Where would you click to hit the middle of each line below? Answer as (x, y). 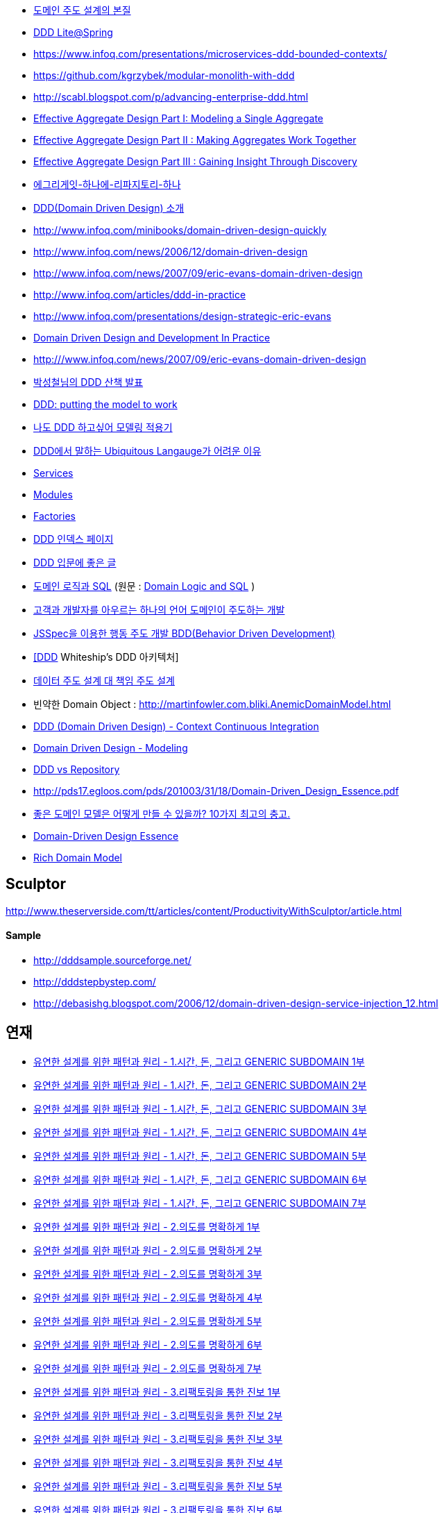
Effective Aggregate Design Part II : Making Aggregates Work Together (195, 140)
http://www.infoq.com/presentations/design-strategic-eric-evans (182, 316)
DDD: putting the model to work (105, 404)
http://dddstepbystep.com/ (95, 982)
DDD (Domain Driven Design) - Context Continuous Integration (176, 726)
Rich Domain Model (78, 857)
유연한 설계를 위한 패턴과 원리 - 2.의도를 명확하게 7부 (147, 1368)
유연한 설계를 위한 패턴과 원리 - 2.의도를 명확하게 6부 (148, 1344)
